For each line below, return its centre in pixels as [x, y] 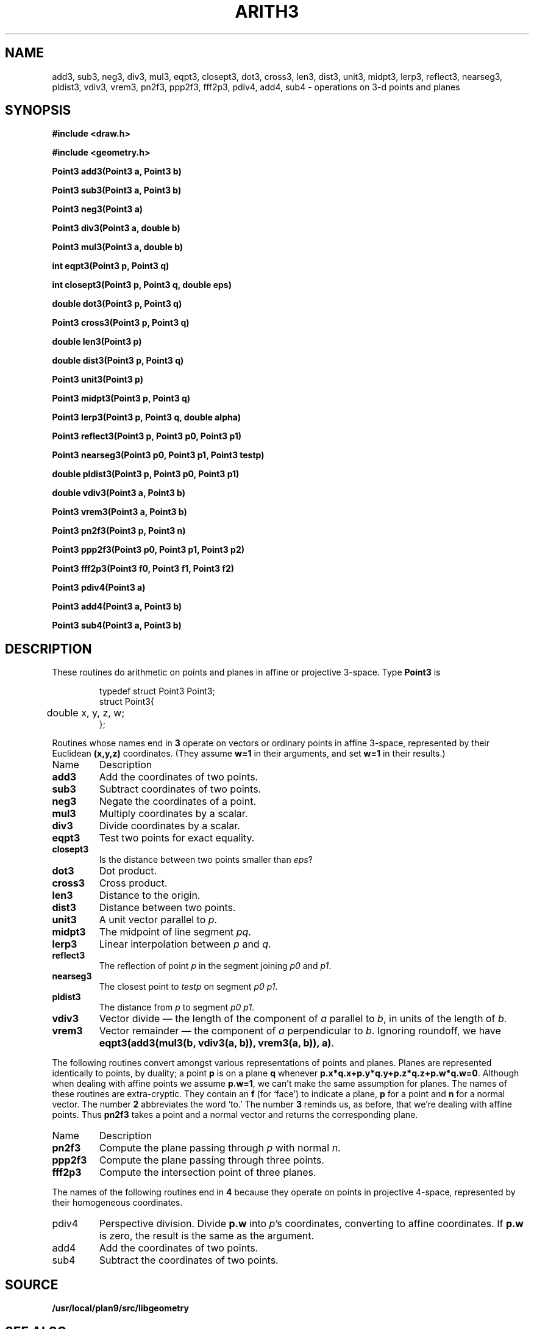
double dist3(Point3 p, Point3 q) [118, 361]
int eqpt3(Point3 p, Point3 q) [111, 266]
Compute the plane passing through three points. [212, 1160]
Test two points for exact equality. [177, 838]
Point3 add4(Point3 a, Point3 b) [117, 607]
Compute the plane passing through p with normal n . [220, 1148]
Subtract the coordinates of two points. [189, 1260]
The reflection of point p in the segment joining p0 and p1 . [215, 966]
